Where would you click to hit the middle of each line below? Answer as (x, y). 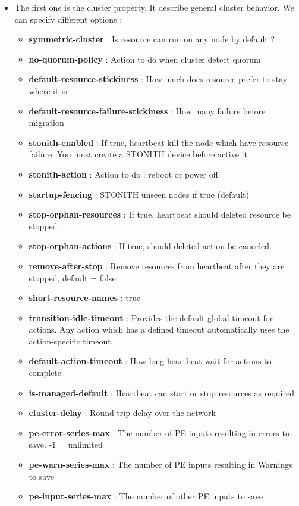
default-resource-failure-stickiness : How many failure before (147, 111)
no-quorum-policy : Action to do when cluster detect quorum (145, 59)
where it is (48, 90)
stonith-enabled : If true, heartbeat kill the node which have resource (159, 142)
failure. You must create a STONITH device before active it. (139, 154)
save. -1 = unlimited (66, 444)
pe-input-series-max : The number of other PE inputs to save (146, 496)
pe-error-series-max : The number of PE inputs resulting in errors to (159, 432)
